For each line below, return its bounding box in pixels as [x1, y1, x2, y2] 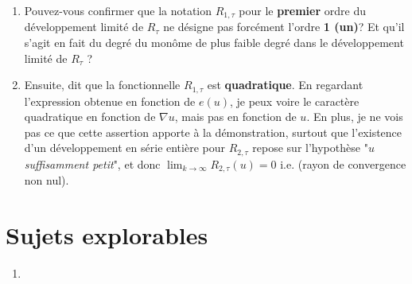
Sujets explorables [6, 219, 208, 251]
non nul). [24, 172, 69, 189]
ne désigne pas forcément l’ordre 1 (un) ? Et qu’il [163, 18, 405, 35]
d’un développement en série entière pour [24, 139, 225, 156]
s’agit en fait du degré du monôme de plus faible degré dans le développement [24, 34, 404, 51]
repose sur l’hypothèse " [252, 139, 368, 156]
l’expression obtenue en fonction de [24, 92, 196, 109]
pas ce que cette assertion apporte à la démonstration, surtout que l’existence [24, 123, 402, 140]
